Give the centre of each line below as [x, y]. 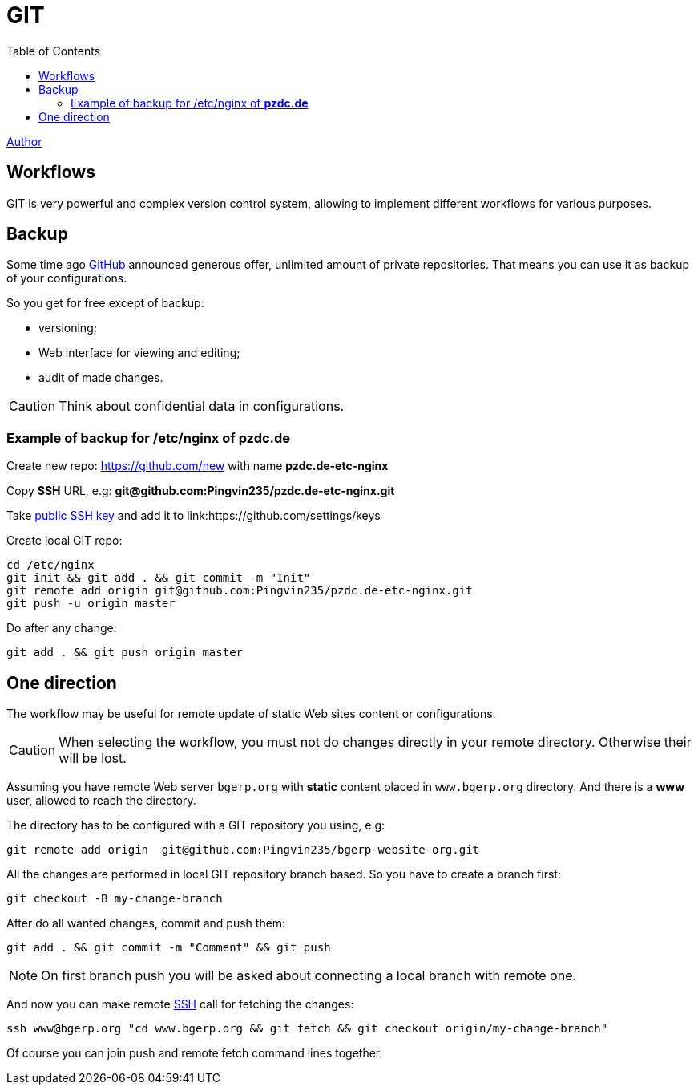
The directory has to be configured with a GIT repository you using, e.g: [196, 825]
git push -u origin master [91, 604]
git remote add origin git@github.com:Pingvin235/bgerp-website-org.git [243, 850]
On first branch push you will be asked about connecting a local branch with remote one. [309, 976]
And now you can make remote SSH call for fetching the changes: [180, 1004]
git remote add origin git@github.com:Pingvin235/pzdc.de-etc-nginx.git [240, 591]
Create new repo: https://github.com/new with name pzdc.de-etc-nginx [198, 466]
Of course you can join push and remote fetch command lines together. [195, 1053]
